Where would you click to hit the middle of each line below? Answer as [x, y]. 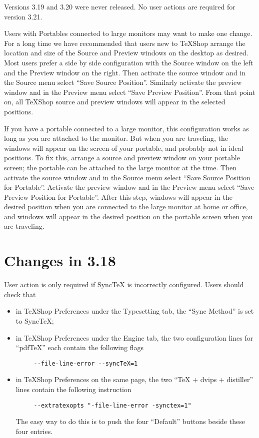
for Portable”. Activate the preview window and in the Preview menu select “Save [129, 187]
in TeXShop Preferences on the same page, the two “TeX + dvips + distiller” [134, 379]
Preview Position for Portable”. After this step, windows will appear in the [118, 197]
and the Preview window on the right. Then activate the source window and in [125, 72]
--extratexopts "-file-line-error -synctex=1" [112, 405]
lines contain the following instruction [73, 389]
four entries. [34, 431]
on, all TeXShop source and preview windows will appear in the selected [115, 102]
